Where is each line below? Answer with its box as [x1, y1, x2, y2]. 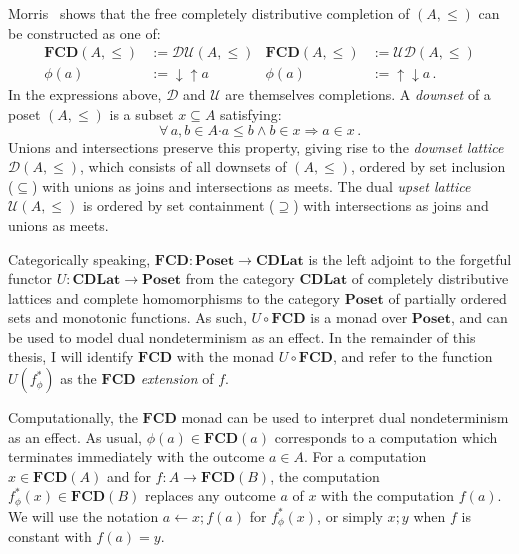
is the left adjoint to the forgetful [308, 248, 512, 269]
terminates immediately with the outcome [8, 446, 265, 467]
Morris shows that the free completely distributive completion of [8, 3, 410, 23]
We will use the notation [8, 505, 159, 526]
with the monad [176, 346, 275, 367]
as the [60, 368, 97, 389]
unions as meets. [8, 214, 109, 235]
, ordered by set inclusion [351, 156, 506, 177]
